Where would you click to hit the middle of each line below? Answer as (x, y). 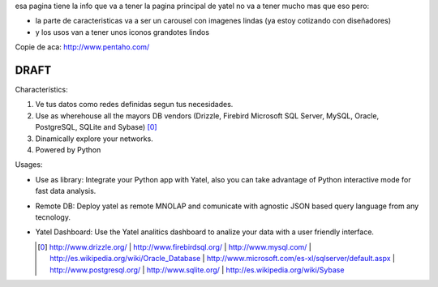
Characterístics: (41, 90)
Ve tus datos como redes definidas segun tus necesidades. (134, 105)
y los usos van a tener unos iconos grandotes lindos (122, 32)
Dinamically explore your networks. (94, 139)
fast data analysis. (66, 191)
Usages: (29, 165)
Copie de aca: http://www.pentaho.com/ (82, 47)
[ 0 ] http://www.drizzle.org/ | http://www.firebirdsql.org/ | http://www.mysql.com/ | (174, 246)
